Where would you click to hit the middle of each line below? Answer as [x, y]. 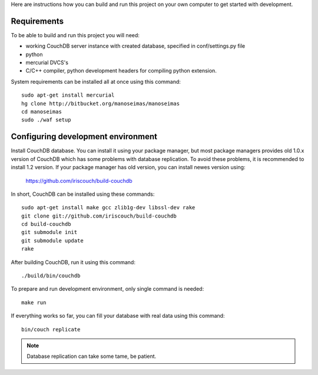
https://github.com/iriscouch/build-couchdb [79, 180]
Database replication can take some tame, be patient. [92, 356]
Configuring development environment [84, 136]
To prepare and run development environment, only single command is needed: [107, 289]
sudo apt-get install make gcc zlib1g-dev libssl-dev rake [108, 208]
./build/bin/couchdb [51, 276]
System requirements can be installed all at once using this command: [96, 81]
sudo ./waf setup [46, 120]
